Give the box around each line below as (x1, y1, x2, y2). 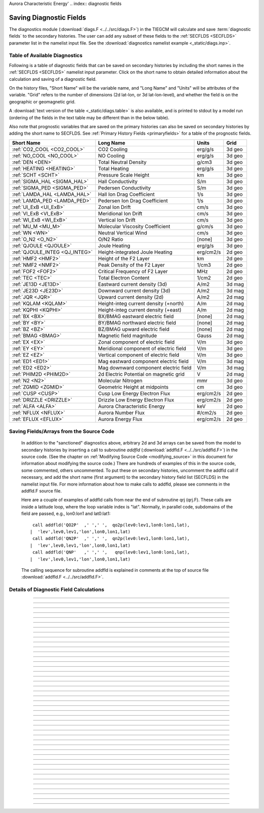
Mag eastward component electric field (98, 358, 189, 365)
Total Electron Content (98, 274, 150, 281)
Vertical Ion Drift (98, 216, 135, 223)
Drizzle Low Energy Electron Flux (98, 396, 175, 403)
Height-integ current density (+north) (98, 300, 184, 307)
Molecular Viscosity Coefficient (98, 223, 171, 230)
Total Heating (98, 165, 129, 172)
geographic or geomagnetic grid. (9, 98, 76, 105)
